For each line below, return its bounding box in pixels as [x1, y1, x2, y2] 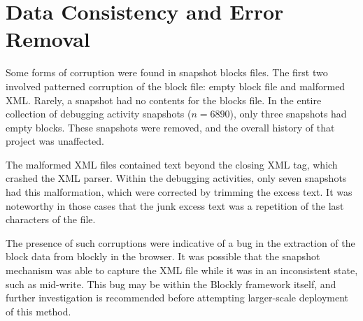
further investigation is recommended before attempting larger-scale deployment [6, 290, 349, 305]
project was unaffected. [6, 134, 104, 148]
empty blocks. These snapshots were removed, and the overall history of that [6, 120, 335, 134]
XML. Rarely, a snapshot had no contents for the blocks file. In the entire [6, 92, 322, 107]
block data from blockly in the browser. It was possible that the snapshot [6, 249, 320, 264]
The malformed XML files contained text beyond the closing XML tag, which [6, 157, 338, 171]
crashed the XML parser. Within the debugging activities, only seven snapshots [6, 171, 347, 185]
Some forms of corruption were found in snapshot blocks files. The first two [6, 65, 328, 80]
